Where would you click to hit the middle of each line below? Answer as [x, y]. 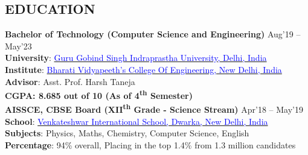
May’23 [18, 46]
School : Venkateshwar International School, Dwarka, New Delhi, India [136, 121]
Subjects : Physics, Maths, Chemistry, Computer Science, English [127, 133]
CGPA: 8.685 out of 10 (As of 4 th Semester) [99, 94]
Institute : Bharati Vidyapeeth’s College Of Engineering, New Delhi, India [143, 69]
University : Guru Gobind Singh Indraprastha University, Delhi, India [136, 58]
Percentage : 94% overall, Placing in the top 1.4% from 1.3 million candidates [150, 144]
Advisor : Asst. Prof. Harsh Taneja [70, 81]
